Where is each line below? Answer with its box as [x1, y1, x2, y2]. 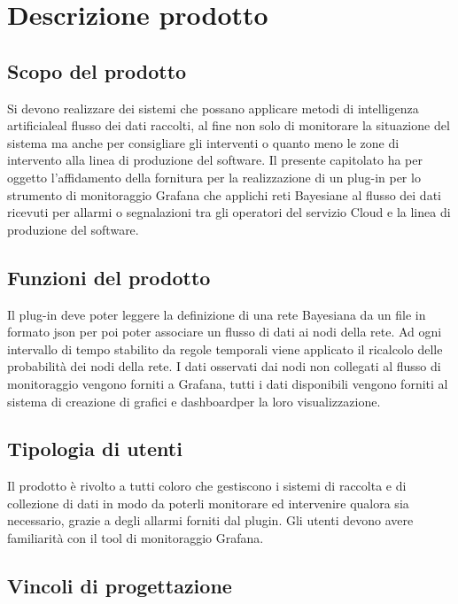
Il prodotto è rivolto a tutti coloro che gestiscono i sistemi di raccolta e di [7, 476, 407, 495]
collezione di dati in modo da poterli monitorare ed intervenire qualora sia [7, 493, 409, 512]
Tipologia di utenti [7, 435, 182, 462]
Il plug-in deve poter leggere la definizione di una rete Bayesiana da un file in [7, 305, 426, 323]
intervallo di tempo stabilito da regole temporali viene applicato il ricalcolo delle [7, 339, 443, 358]
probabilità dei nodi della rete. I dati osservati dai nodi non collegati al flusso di [7, 357, 441, 376]
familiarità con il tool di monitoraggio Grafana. [7, 529, 264, 547]
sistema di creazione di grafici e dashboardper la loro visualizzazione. [7, 391, 381, 410]
